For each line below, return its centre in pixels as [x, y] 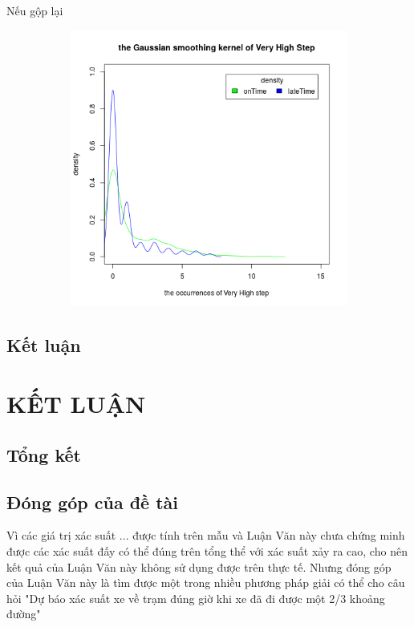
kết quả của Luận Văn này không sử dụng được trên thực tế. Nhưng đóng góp [199, 566]
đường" [24, 614]
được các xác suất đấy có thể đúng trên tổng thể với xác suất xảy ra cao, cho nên [207, 550]
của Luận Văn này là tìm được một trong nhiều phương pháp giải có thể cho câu [206, 583]
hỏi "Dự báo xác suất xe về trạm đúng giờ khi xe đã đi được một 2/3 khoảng [196, 598]
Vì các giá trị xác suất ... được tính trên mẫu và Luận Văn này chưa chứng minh [206, 535]
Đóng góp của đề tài [93, 502]
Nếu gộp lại [35, 10]
